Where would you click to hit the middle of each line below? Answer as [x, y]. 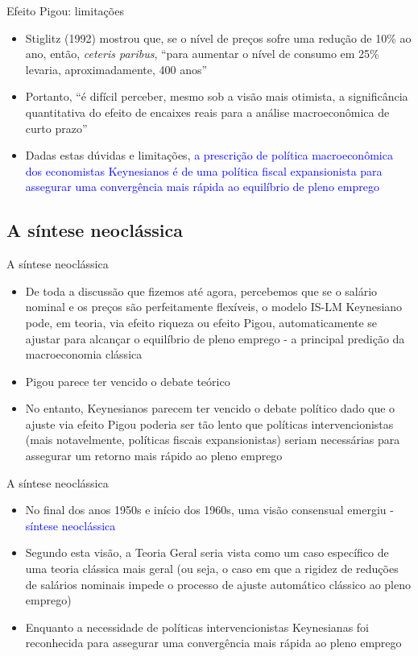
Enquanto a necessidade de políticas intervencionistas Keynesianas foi [197, 627]
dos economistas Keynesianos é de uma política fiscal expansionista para [204, 170]
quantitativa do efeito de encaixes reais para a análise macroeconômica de [207, 112]
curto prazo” [56, 128]
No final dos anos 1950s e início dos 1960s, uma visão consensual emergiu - [209, 510]
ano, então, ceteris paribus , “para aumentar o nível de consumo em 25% [202, 54]
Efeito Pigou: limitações [65, 10]
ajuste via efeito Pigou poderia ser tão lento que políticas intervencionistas [209, 423]
